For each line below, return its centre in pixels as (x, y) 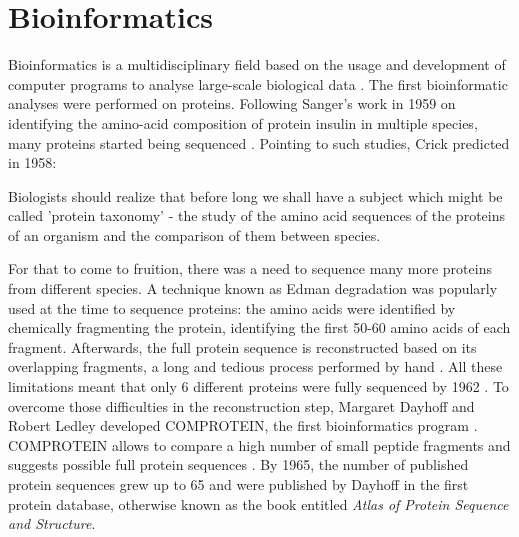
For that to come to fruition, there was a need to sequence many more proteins (250, 268)
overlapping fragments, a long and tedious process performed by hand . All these (255, 366)
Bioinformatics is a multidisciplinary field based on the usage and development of (257, 64)
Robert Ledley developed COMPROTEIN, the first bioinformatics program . (243, 425)
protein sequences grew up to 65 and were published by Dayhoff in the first (238, 484)
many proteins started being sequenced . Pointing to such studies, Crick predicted (259, 142)
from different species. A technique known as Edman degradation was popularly (253, 288)
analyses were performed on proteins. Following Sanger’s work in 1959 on (232, 103)
